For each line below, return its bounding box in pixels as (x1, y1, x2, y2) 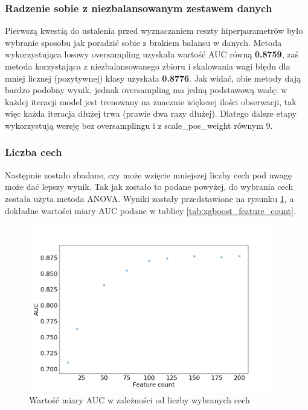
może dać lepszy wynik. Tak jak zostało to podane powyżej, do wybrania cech (5, 180, 294, 193)
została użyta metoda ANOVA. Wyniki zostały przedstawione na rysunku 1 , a (5, 192, 294, 204)
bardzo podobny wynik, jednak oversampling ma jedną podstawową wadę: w (5, 83, 287, 96)
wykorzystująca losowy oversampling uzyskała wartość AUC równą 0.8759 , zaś (5, 48, 298, 60)
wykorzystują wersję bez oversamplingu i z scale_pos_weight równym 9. (5, 119, 273, 131)
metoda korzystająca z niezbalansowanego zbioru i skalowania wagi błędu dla (5, 60, 290, 72)
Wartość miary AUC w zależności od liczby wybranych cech (29, 394, 250, 406)
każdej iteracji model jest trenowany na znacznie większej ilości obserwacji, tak (5, 95, 297, 108)
